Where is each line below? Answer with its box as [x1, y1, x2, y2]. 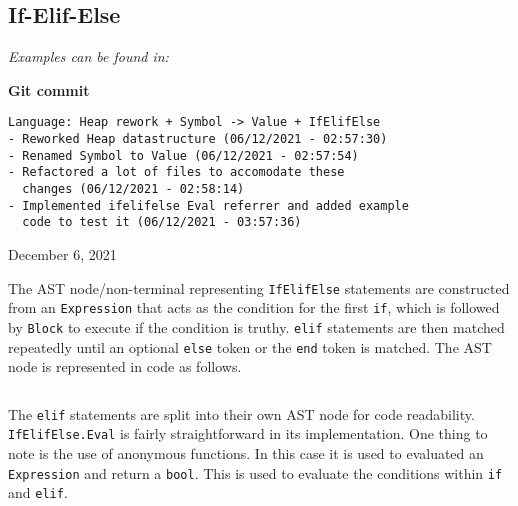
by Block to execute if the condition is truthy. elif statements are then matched [8, 316, 505, 337]
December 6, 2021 [8, 243, 117, 264]
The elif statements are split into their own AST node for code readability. [8, 403, 475, 424]
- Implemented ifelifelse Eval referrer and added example [8, 198, 409, 213]
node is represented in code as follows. [8, 356, 242, 377]
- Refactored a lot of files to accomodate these [8, 165, 345, 180]
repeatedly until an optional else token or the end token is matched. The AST [8, 336, 492, 357]
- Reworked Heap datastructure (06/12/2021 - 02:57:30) [8, 132, 388, 147]
